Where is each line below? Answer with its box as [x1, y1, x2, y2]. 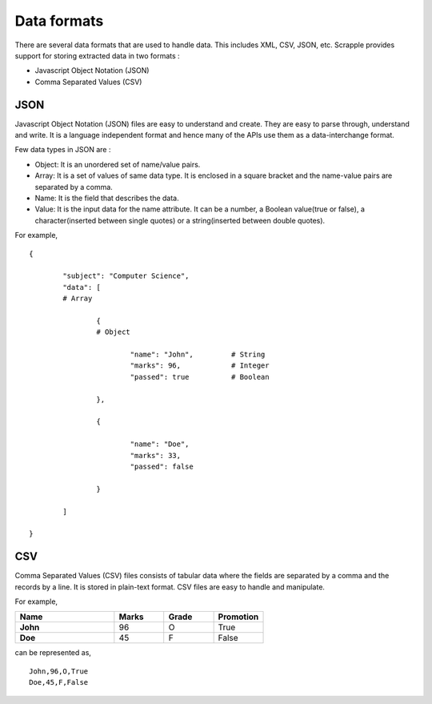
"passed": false [130, 461, 194, 471]
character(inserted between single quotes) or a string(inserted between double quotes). [34, 215, 326, 225]
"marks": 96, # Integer [130, 361, 270, 370]
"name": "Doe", [130, 440, 190, 449]
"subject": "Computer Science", [62, 272, 190, 280]
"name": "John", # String [130, 350, 266, 360]
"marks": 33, [130, 451, 182, 460]
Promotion [218, 611, 259, 622]
